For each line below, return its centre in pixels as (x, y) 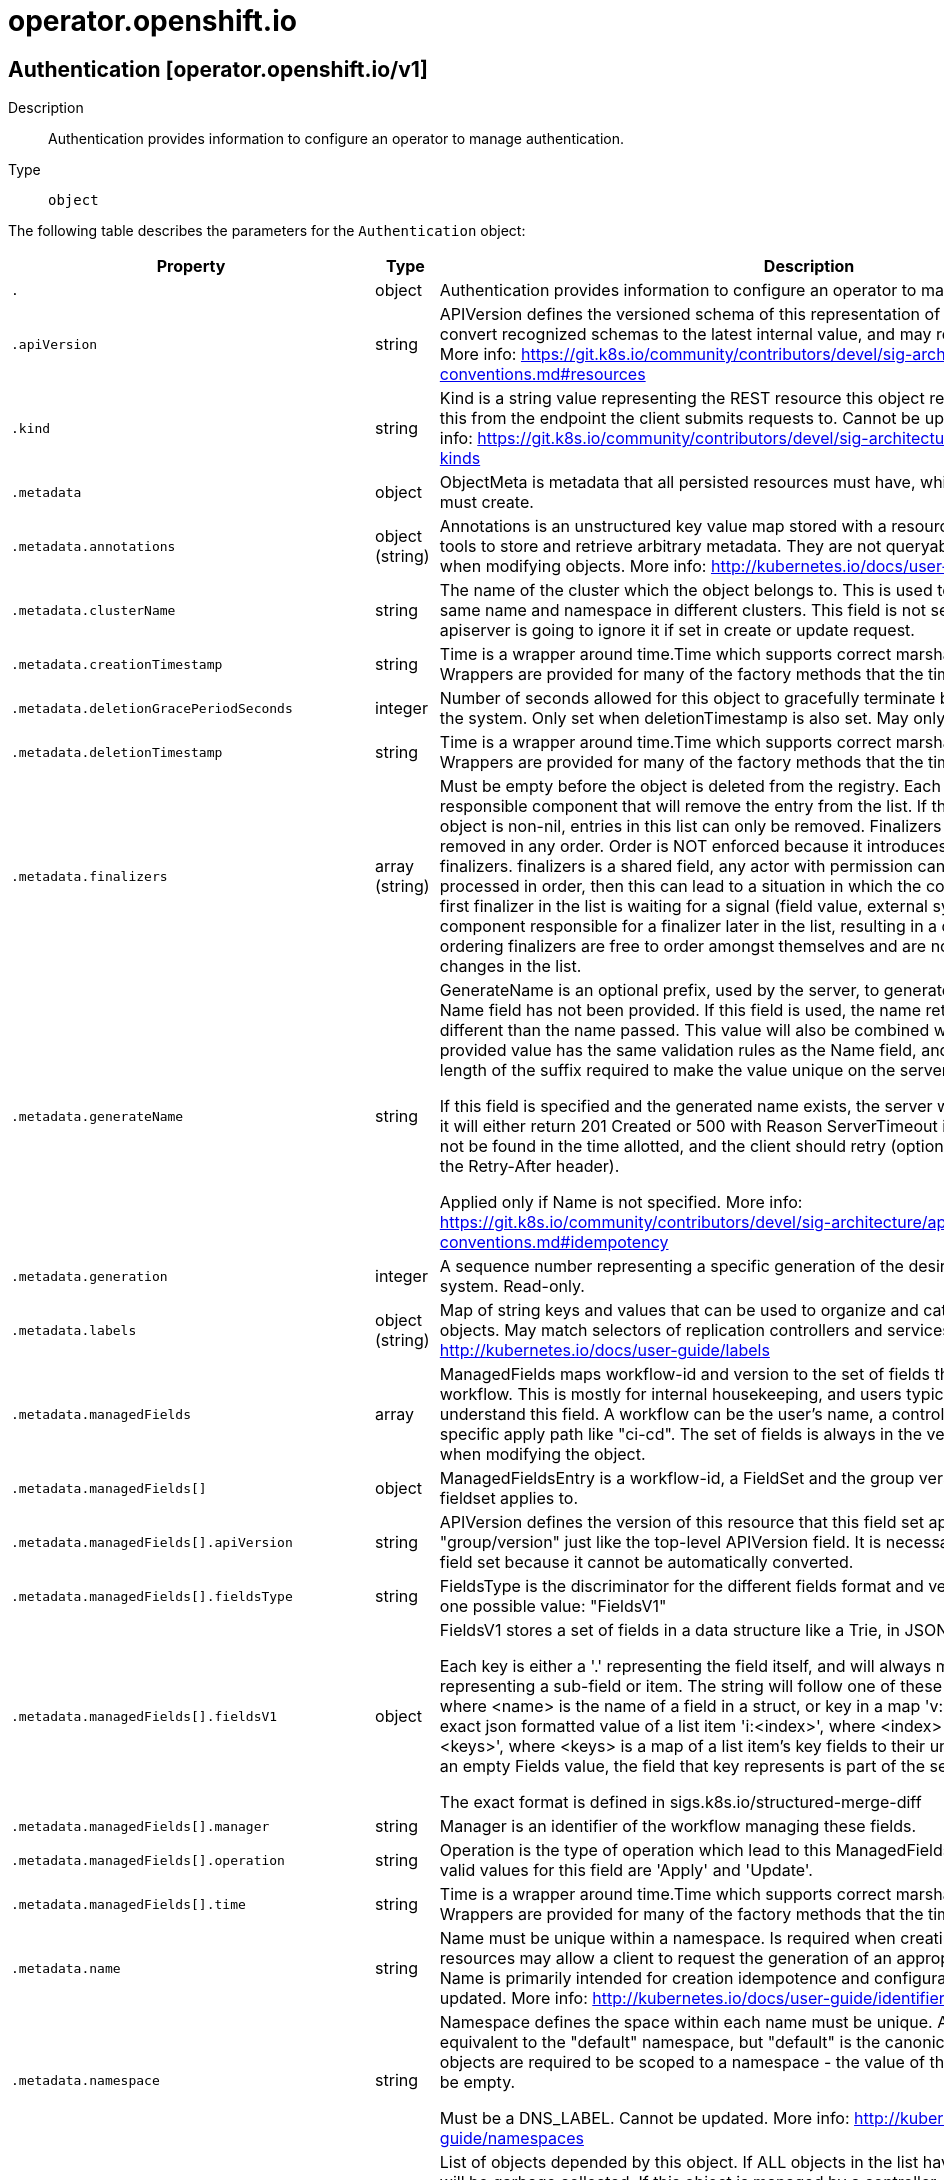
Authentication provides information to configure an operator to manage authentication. (336, 139)
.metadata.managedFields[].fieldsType (152, 1596)
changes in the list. (510, 966)
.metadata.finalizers (89, 876)
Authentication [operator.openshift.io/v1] (218, 69)
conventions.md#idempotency (554, 1242)
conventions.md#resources (542, 374)
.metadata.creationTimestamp (117, 664)
